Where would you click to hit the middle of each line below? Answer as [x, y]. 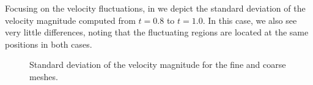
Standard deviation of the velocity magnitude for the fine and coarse [158, 65]
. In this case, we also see [250, 20]
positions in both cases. [49, 44]
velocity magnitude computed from [70, 20]
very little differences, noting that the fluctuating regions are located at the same [157, 32]
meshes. [44, 76]
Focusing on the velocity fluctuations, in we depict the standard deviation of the [155, 8]
